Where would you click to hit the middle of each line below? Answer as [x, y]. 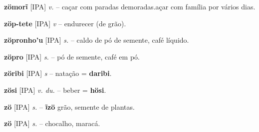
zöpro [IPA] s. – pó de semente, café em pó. [72, 56]
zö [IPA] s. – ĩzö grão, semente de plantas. [69, 106]
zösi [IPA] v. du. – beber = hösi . [55, 90]
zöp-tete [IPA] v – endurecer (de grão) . [65, 23]
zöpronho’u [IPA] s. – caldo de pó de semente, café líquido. [97, 40]
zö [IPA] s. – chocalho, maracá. [52, 123]
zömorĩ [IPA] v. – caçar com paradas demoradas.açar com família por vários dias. [130, 6]
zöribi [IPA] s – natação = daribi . [58, 73]
